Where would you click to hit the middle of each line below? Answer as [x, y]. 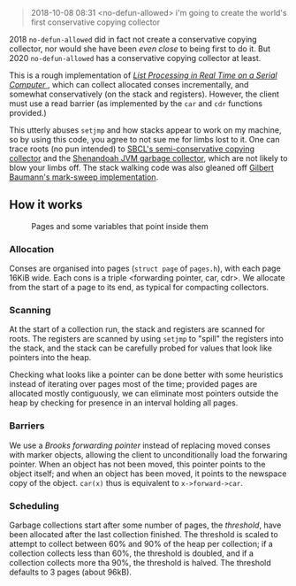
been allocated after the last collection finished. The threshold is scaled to [144, 534]
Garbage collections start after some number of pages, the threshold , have [145, 525]
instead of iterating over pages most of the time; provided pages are [133, 384]
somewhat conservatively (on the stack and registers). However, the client [144, 94]
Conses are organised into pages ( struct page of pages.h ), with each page [145, 268]
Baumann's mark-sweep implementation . [84, 177]
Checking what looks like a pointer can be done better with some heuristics [146, 374]
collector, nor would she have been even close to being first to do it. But [140, 49]
